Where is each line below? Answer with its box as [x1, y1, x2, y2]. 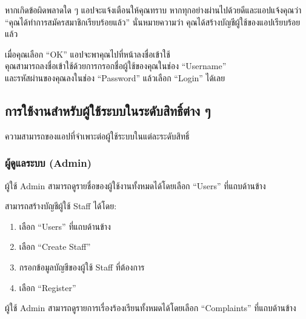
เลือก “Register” [19, 281, 76, 294]
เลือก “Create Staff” [19, 240, 91, 253]
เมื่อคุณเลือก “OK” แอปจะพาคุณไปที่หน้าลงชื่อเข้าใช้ [5, 47, 170, 60]
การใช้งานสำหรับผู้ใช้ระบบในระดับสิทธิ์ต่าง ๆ [5, 101, 211, 119]
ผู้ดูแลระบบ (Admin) [5, 155, 91, 170]
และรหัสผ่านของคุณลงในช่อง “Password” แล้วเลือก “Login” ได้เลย [5, 71, 225, 84]
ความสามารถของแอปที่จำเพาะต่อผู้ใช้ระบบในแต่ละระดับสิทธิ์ [5, 129, 190, 142]
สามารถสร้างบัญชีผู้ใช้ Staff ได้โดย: [5, 200, 117, 212]
